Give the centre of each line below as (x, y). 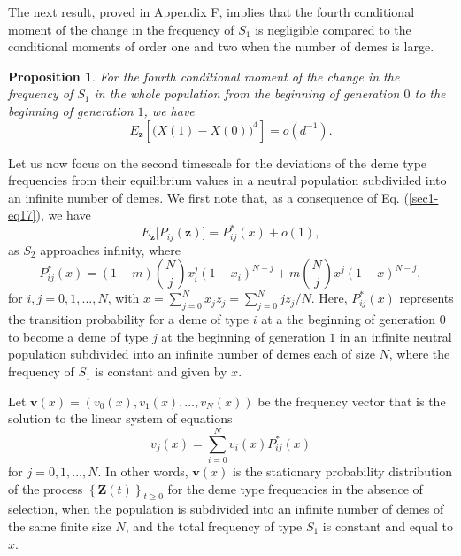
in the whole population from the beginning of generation (247, 93)
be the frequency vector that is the (352, 401)
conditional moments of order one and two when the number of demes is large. (221, 46)
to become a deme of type (78, 336)
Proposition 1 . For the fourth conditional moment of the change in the (204, 76)
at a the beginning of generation (349, 319)
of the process (46, 488)
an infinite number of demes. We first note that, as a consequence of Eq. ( (208, 197)
